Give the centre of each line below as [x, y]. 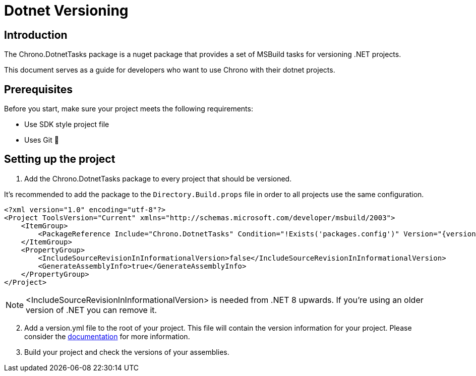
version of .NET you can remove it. [92, 310]
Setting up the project [60, 159]
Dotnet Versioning [66, 11]
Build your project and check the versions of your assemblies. [127, 352]
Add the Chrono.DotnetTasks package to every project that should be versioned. [158, 178]
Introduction [36, 35]
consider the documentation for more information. [107, 336]
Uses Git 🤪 [42, 140]
